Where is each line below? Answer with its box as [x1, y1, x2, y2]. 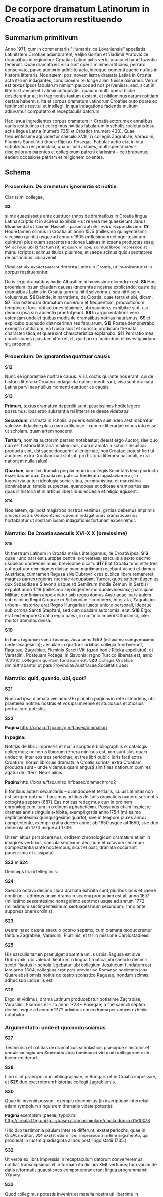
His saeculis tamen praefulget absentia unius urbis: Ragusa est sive [5, 951, 141, 957]
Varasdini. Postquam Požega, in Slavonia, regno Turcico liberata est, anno [5, 652, 153, 658]
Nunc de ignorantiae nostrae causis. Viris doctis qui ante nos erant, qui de [5, 373, 154, 379]
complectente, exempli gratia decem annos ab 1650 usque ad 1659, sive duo [5, 819, 159, 826]
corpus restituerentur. [5, 269, 49, 275]
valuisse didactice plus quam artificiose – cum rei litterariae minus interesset [5, 422, 158, 428]
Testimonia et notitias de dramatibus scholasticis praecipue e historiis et [5, 1044, 150, 1050]
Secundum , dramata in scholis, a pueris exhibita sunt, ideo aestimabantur [5, 417, 153, 423]
